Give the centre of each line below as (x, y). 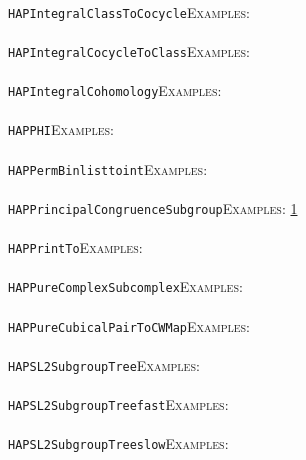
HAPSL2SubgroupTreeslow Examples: (118, 443)
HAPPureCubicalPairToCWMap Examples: (129, 325)
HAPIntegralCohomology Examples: (115, 90)
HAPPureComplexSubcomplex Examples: (125, 286)
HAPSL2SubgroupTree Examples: (104, 364)
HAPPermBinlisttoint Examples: (108, 168)
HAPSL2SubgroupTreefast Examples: (118, 404)
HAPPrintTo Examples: (75, 247)
